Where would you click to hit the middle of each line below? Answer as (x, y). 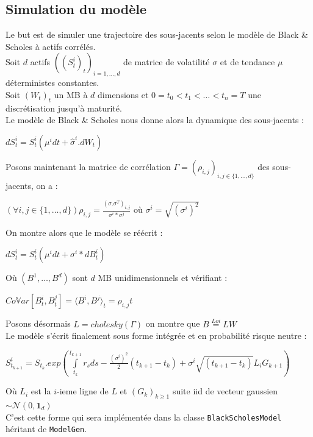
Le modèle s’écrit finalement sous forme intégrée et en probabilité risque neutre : (156, 336)
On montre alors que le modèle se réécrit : (84, 232)
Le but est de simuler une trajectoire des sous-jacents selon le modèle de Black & (157, 34)
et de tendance (247, 62)
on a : (47, 185)
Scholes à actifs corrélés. (51, 46)
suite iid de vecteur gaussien (225, 391)
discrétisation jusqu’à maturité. (64, 108)
